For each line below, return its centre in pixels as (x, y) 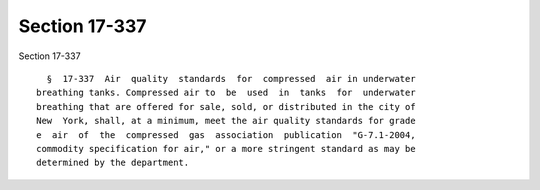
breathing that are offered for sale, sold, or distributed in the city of (226, 106)
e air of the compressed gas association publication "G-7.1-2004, (226, 134)
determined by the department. (113, 163)
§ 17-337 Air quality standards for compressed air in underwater (231, 78)
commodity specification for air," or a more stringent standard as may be (226, 148)
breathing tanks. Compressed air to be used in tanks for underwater (226, 93)
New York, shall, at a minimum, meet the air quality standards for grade (226, 121)
